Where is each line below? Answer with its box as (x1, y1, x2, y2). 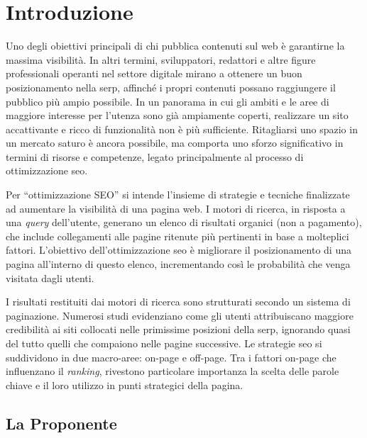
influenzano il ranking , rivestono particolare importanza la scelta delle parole (6, 364, 339, 378)
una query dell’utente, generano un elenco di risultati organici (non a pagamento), (6, 215, 362, 230)
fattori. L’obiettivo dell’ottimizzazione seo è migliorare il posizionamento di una (6, 242, 351, 257)
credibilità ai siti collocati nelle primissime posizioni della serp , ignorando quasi (6, 322, 351, 337)
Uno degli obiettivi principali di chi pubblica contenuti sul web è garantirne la (6, 38, 345, 53)
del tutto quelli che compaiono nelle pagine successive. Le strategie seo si (6, 336, 322, 350)
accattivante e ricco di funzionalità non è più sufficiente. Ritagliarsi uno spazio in (6, 121, 358, 136)
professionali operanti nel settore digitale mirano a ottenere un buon (6, 66, 302, 81)
